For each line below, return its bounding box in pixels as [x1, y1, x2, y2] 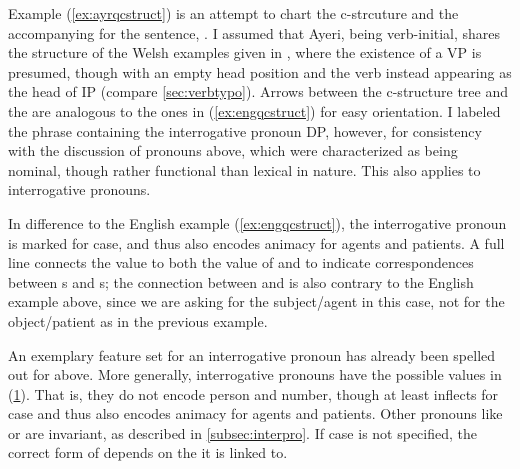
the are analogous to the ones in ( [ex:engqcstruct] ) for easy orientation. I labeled [8, 100, 501, 121]
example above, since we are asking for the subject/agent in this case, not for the [8, 291, 505, 312]
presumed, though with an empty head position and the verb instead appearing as [8, 61, 512, 82]
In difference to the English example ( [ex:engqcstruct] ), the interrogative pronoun [8, 212, 507, 233]
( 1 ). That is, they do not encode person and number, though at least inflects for [8, 383, 499, 404]
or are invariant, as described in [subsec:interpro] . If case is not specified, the [8, 422, 478, 443]
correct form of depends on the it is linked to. [8, 442, 288, 463]
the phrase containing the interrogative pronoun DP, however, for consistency [8, 120, 482, 141]
